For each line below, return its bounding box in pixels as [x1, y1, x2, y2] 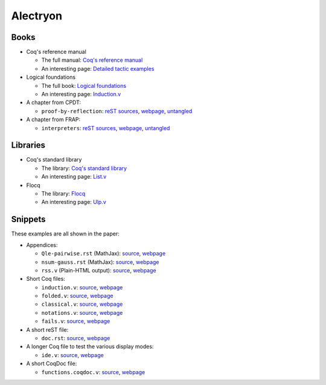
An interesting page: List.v [41, 173, 107, 180]
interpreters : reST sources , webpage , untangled [41, 124, 170, 131]
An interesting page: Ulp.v [41, 199, 107, 206]
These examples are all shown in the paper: [11, 230, 120, 237]
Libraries [11, 140, 45, 151]
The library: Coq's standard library [41, 164, 127, 172]
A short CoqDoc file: [26, 360, 77, 367]
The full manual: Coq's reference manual [41, 56, 143, 64]
